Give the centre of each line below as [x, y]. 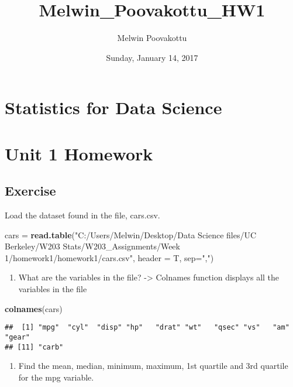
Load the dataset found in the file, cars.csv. [82, 215]
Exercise [30, 191]
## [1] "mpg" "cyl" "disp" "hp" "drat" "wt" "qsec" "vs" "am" [147, 328]
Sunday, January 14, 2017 [152, 57]
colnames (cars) [34, 308]
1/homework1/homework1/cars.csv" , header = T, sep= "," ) [109, 257]
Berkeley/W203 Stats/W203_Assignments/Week [92, 246]
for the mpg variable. [56, 377]
